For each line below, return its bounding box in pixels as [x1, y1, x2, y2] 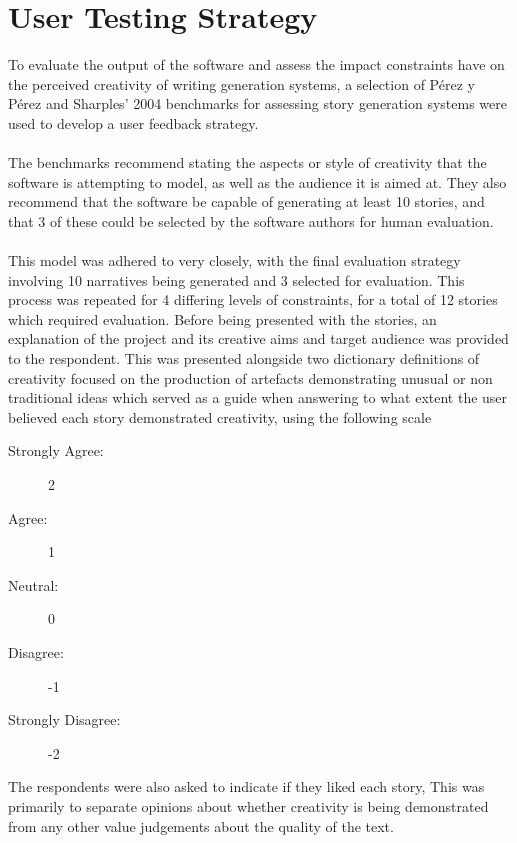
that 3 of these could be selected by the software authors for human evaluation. [8, 210, 494, 231]
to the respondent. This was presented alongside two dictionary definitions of [8, 348, 480, 369]
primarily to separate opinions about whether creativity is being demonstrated [8, 795, 489, 816]
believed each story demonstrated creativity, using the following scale [8, 406, 432, 427]
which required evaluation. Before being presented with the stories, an [8, 308, 437, 329]
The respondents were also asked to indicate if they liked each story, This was [8, 776, 485, 797]
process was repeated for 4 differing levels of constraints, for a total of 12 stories [8, 289, 498, 310]
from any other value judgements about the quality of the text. [8, 815, 394, 836]
